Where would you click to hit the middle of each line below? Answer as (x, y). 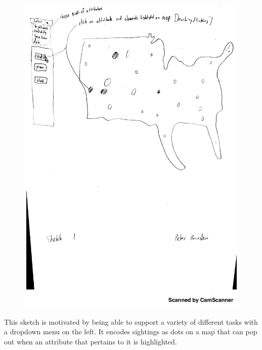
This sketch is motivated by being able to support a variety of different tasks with (131, 321)
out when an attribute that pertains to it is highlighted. (91, 341)
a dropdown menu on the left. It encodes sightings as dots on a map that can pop (131, 332)
